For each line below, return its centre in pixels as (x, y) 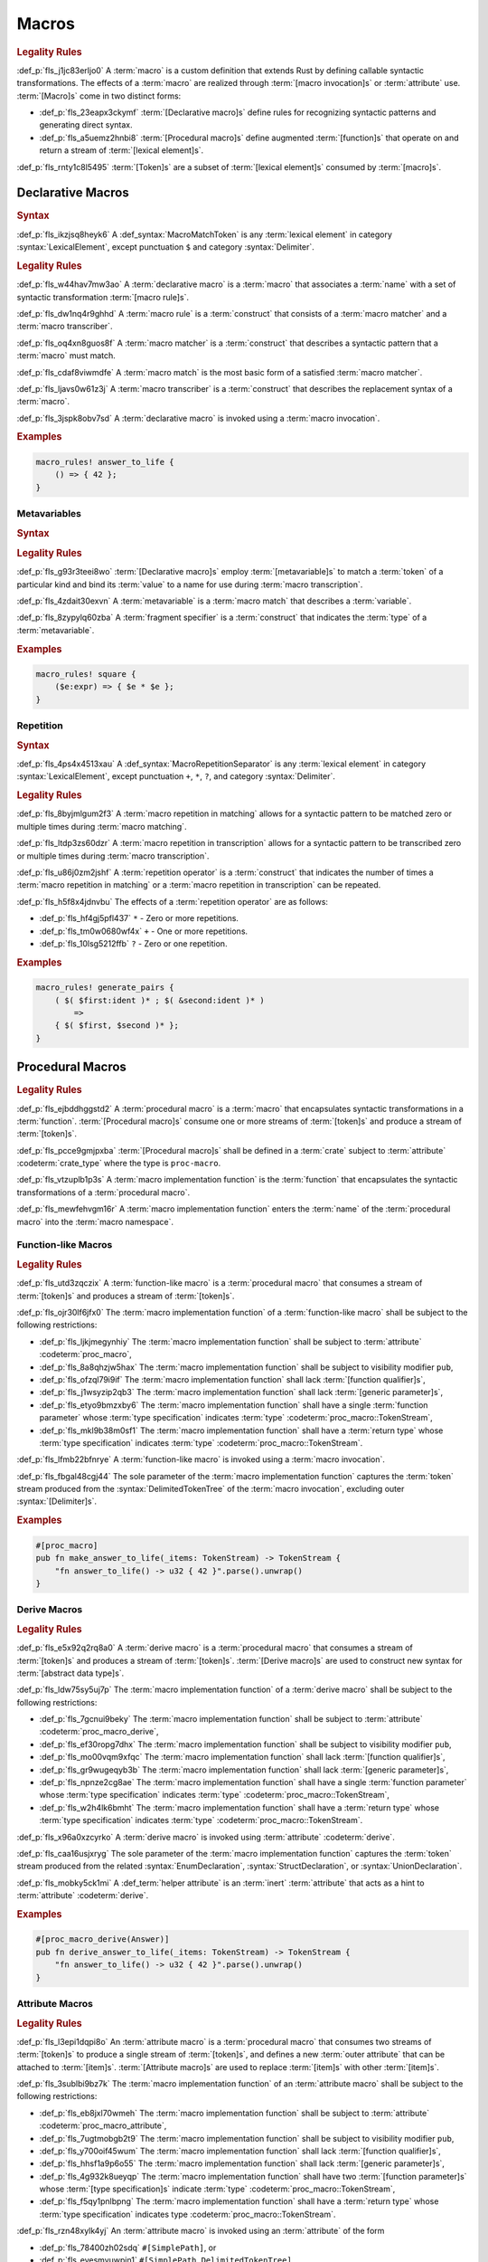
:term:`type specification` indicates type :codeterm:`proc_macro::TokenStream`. (188, 2214)
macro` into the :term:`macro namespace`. (95, 1221)
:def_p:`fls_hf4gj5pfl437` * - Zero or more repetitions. (139, 918)
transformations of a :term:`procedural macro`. (103, 1192)
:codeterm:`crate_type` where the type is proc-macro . (119, 1164)
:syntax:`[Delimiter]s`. (56, 1501)
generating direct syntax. (86, 125)
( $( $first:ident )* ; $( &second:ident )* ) (160, 1000)
